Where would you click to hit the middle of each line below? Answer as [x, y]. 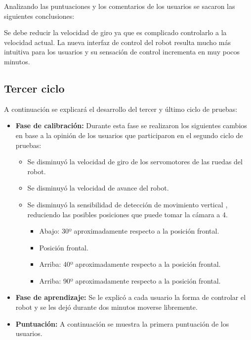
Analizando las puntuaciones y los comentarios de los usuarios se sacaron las [120, 6]
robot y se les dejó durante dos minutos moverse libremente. [106, 307]
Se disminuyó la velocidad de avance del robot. [98, 188]
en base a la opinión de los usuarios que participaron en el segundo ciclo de [129, 135]
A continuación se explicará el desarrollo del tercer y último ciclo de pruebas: [121, 109]
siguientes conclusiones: [39, 16]
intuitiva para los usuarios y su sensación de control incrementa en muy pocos [122, 52]
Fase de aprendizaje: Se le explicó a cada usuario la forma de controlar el [131, 297]
